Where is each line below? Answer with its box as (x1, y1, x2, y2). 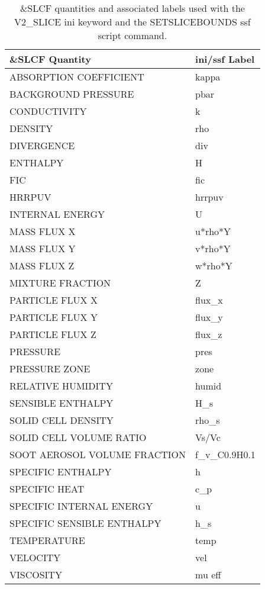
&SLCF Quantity (9, 52, 91, 66)
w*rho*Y (195, 259, 232, 272)
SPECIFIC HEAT (9, 482, 85, 495)
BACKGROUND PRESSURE (9, 87, 134, 101)
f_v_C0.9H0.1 (195, 448, 256, 461)
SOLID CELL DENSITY (9, 413, 114, 427)
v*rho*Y (195, 242, 231, 255)
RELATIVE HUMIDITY (9, 379, 113, 392)
